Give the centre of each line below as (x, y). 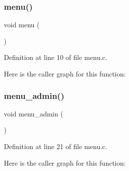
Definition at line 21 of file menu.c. (56, 146)
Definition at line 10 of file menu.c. (56, 57)
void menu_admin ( (34, 113)
